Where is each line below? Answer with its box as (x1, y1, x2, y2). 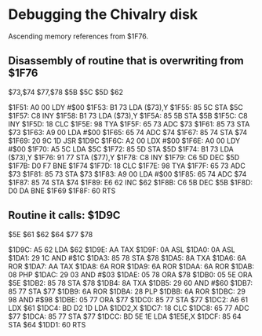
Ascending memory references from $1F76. (8, 31, 149, 41)
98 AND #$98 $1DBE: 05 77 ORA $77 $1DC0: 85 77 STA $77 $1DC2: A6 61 (8, 294, 249, 304)
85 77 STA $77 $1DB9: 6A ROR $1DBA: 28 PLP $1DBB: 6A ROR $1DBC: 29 (8, 287, 246, 296)
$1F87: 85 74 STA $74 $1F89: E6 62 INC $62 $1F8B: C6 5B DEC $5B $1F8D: (8, 177, 253, 187)
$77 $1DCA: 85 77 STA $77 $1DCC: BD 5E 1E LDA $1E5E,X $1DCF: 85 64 (8, 312, 242, 321)
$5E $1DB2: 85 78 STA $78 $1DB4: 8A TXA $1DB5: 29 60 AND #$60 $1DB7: (8, 278, 253, 287)
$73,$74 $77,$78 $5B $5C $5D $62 (8, 87, 124, 97)
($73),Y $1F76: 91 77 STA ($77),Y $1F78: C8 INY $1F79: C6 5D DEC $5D (8, 152, 240, 162)
